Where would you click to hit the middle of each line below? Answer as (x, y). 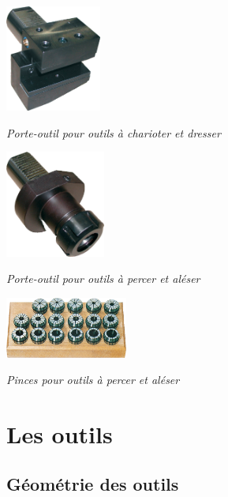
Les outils (60, 433)
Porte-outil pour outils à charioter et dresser (114, 132)
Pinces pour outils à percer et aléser (93, 380)
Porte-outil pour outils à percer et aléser (103, 279)
